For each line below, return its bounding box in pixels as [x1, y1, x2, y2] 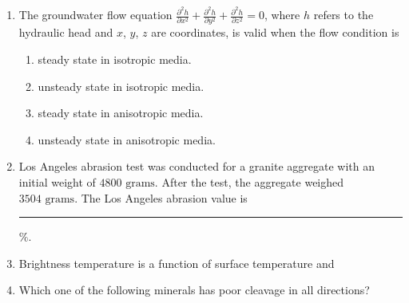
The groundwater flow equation [18, 6, 173, 23]
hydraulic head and [18, 24, 113, 41]
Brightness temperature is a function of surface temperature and [18, 254, 335, 271]
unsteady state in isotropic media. [38, 77, 204, 94]
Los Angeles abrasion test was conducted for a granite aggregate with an [18, 158, 375, 175]
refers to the [313, 6, 374, 23]
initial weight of [18, 173, 96, 190]
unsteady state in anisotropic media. [38, 131, 216, 148]
